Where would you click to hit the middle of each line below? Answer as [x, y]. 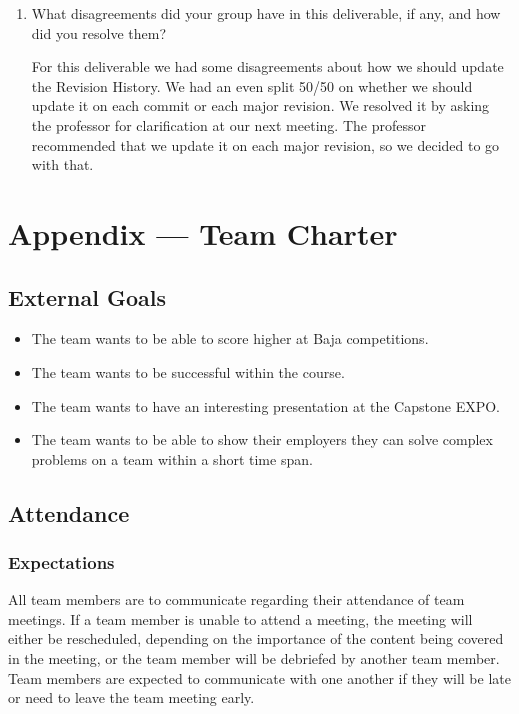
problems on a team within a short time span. [172, 458]
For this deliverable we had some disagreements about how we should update [267, 66]
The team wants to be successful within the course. [188, 371]
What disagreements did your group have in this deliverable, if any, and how [266, 13]
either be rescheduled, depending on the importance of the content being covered [256, 638]
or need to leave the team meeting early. [131, 697]
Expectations [61, 562]
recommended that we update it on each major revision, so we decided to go [265, 144]
